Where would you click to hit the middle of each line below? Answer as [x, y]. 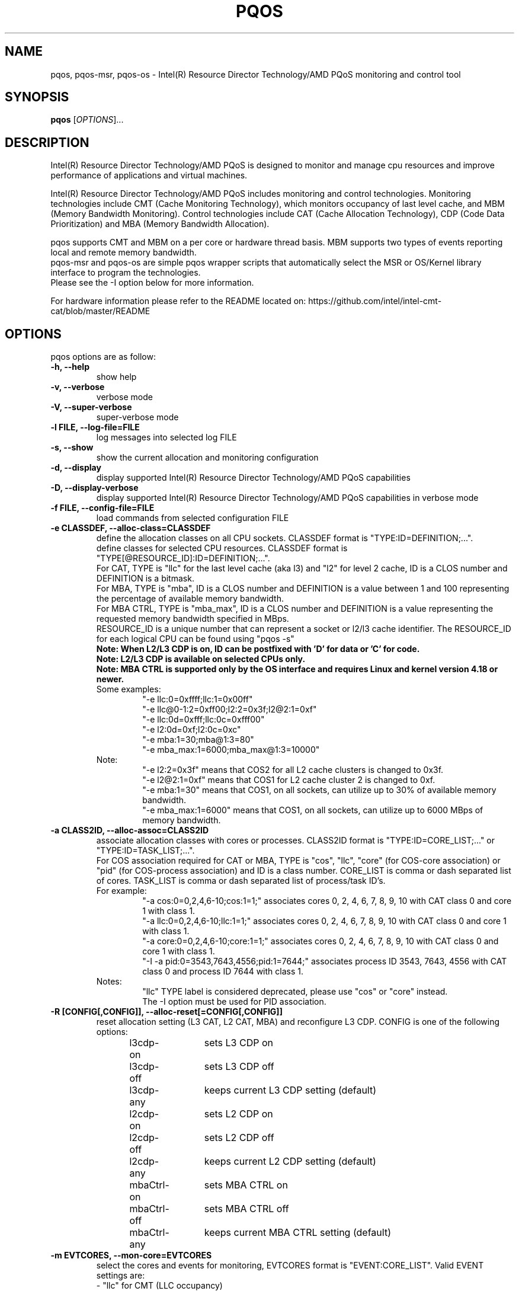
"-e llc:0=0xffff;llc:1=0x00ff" [198, 699]
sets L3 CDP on [238, 1043]
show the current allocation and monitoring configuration [207, 458]
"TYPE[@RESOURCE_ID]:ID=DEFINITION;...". [183, 558]
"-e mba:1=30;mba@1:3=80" [198, 740]
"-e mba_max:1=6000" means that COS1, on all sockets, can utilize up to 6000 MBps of [313, 810]
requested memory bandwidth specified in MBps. [193, 619]
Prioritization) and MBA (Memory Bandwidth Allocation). [160, 224]
